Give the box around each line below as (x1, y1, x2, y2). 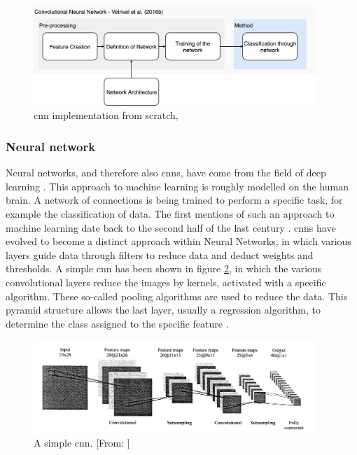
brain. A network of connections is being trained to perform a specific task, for (6, 192, 343, 207)
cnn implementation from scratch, (34, 108, 178, 122)
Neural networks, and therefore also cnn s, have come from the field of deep (6, 165, 326, 180)
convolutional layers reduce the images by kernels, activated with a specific (6, 274, 326, 289)
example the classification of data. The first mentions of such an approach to (6, 206, 335, 220)
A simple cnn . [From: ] (34, 435, 130, 449)
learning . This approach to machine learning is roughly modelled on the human (6, 178, 349, 193)
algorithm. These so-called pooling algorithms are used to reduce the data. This (6, 288, 348, 303)
